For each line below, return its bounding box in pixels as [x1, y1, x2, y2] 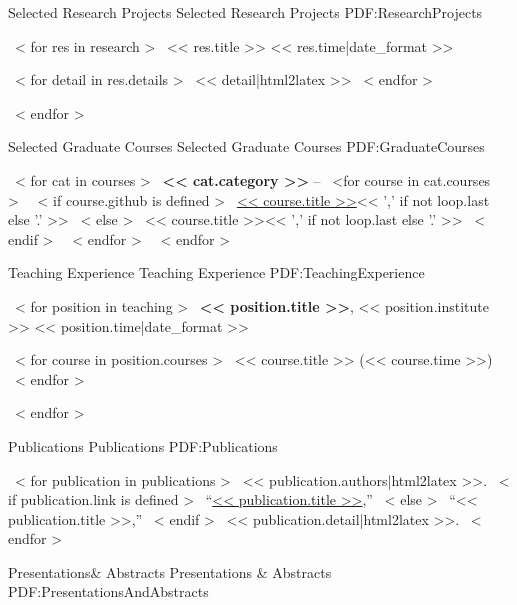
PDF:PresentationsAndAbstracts [8, 581, 209, 602]
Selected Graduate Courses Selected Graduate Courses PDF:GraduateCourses [8, 136, 485, 157]
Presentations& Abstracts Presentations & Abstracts [8, 561, 332, 582]
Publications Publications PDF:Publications [8, 435, 278, 456]
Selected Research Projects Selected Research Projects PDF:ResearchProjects [8, 2, 483, 22]
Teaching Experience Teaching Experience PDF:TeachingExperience [8, 262, 425, 283]
